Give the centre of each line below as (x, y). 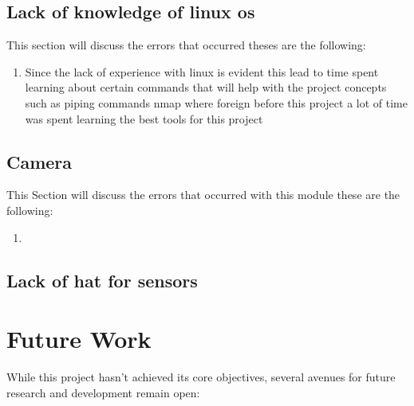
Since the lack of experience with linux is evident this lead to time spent (202, 71)
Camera (39, 161)
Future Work (79, 339)
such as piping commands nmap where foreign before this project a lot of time (216, 102)
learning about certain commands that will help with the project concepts (206, 87)
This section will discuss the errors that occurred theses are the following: (186, 45)
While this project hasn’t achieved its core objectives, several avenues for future (201, 377)
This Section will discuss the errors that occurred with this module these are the (203, 195)
